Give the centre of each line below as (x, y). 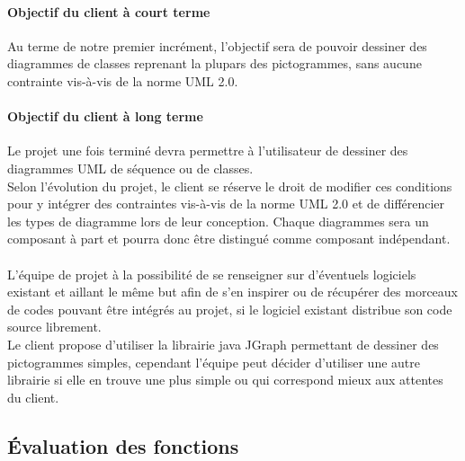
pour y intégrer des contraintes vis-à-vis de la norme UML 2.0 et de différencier (226, 204)
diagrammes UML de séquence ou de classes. (130, 168)
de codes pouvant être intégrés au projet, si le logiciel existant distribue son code (230, 309)
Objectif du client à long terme (105, 116)
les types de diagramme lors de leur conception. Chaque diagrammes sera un (218, 221)
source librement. (54, 327)
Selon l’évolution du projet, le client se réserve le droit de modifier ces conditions (230, 186)
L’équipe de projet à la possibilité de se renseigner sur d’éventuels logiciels (212, 274)
